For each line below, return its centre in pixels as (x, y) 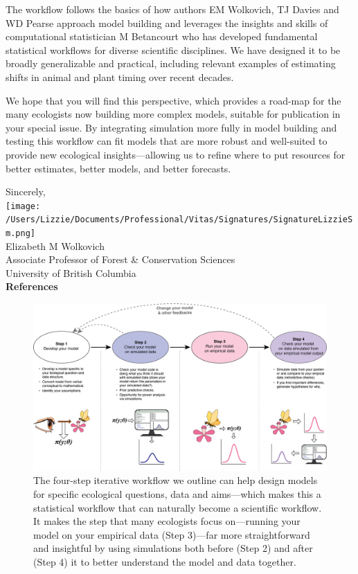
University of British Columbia (71, 272)
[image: (23, 206)
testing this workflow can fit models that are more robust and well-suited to (167, 141)
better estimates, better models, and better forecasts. (118, 168)
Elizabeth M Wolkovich (55, 245)
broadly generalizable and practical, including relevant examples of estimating (171, 63)
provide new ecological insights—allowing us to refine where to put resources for (176, 154)
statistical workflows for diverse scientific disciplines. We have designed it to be (173, 50)
